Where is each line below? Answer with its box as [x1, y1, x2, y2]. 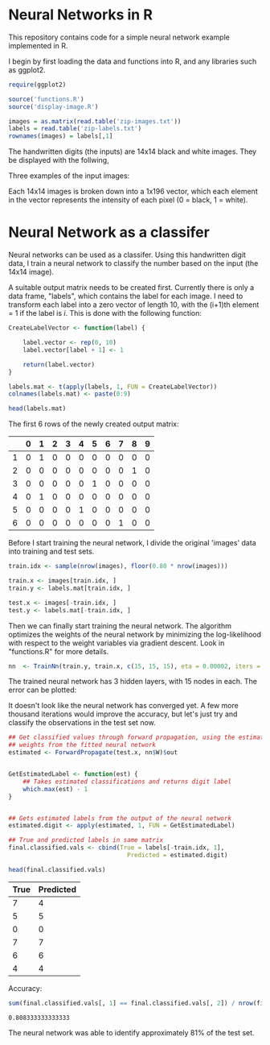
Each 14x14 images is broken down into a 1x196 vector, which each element [8, 187, 259, 197]
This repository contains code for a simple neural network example [8, 32, 231, 42]
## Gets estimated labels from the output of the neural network [8, 814, 231, 823]
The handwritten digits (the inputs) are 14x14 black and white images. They [8, 147, 257, 156]
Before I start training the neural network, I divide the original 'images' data [8, 538, 256, 548]
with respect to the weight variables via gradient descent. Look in [8, 638, 225, 648]
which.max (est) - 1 [22, 785, 88, 793]
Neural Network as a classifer [8, 223, 211, 242]
